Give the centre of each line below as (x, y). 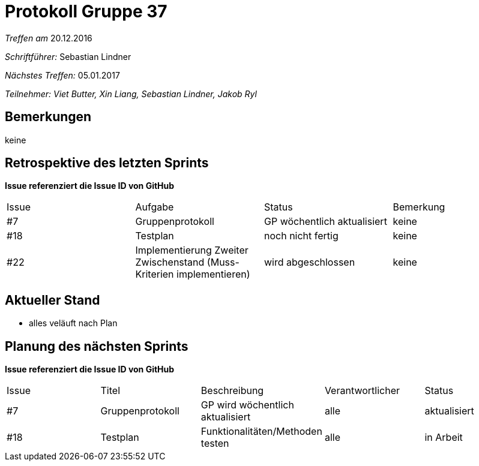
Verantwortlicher (362, 391)
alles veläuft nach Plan (73, 323)
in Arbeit (444, 438)
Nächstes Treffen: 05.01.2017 (62, 75)
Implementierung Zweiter (192, 250)
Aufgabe (155, 207)
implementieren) (213, 274)
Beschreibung (232, 391)
